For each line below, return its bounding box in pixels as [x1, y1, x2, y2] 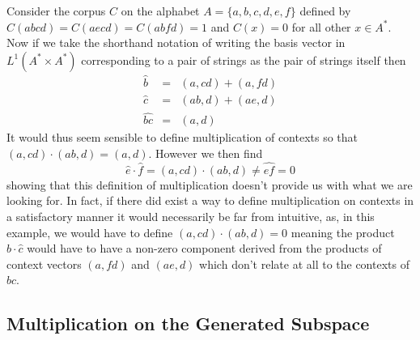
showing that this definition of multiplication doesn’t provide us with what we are [6, 176, 413, 193]
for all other [291, 18, 351, 35]
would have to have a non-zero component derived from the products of [27, 240, 382, 257]
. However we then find [148, 144, 263, 161]
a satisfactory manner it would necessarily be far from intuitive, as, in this [6, 207, 375, 224]
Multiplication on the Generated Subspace [6, 311, 370, 336]
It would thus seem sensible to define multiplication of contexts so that [6, 129, 358, 146]
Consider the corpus [6, 2, 106, 19]
